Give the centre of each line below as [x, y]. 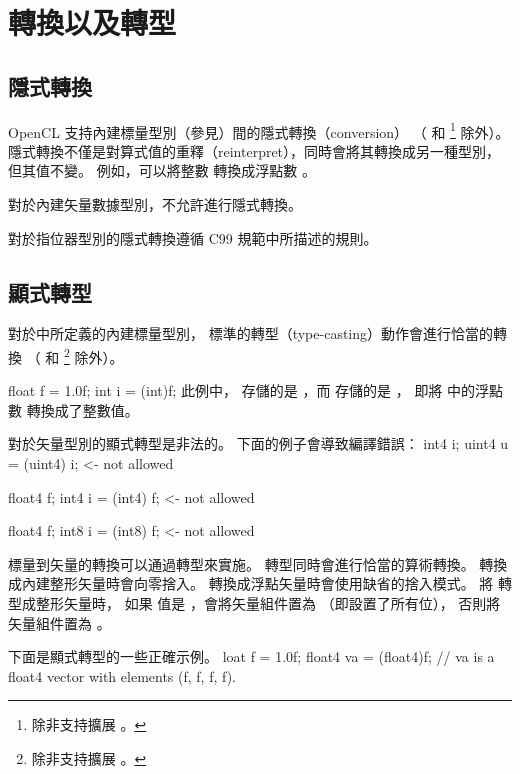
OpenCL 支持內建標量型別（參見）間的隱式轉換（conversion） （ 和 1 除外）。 [259, 130]
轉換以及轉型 [92, 22]
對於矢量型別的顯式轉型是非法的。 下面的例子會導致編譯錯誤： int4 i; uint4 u [258, 443]
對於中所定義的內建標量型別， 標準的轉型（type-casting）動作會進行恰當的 [251, 333]
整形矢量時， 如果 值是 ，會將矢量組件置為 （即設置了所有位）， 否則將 [268, 603]
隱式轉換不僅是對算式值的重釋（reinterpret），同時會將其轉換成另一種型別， [254, 150]
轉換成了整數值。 [82, 409]
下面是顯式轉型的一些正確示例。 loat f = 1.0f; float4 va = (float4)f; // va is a [251, 656]
